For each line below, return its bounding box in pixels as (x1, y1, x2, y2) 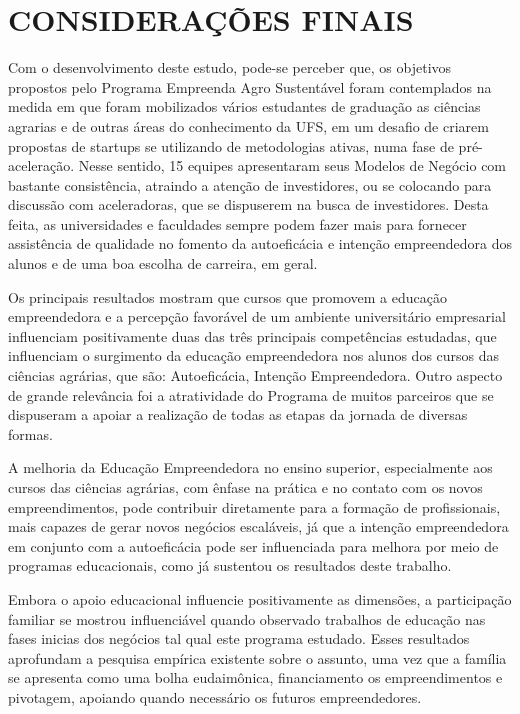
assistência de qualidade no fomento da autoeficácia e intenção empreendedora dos (8, 233, 512, 254)
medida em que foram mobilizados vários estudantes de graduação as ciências (8, 96, 481, 117)
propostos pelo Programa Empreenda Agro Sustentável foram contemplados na (8, 76, 492, 97)
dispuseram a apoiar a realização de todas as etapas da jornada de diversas (8, 404, 468, 425)
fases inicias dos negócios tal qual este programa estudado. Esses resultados (8, 628, 470, 649)
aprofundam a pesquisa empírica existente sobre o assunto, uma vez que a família (8, 647, 507, 668)
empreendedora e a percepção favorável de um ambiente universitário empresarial (8, 306, 506, 327)
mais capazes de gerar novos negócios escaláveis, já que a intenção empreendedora (8, 516, 509, 537)
